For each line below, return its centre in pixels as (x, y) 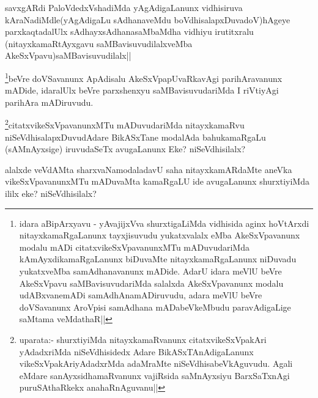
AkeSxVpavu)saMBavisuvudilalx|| (68, 55)
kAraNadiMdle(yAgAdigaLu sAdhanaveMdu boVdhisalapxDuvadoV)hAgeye (148, 19)
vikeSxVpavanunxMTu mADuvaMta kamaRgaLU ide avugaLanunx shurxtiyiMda (157, 181)
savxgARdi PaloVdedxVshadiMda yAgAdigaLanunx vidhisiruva (124, 7)
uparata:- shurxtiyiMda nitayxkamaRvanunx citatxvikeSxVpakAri (143, 339)
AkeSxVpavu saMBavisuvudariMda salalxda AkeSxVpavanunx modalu (151, 283)
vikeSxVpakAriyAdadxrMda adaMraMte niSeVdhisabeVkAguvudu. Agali (156, 363)
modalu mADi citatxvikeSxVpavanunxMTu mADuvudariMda (134, 247)
